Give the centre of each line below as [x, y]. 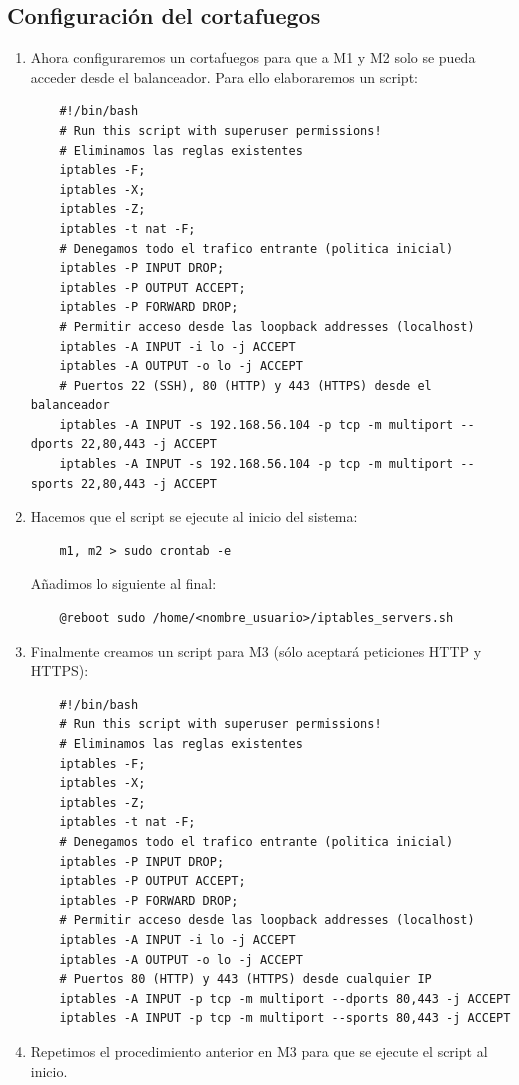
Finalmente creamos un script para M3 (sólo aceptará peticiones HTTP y [256, 650]
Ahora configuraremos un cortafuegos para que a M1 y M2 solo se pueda [253, 57]
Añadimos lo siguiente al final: [123, 583]
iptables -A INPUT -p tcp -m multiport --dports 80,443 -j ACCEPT [285, 998]
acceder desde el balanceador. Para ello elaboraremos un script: [224, 76]
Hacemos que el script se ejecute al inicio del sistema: [194, 516]
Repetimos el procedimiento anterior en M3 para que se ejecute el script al [259, 1050]
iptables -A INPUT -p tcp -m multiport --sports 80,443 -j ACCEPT [285, 1018]
